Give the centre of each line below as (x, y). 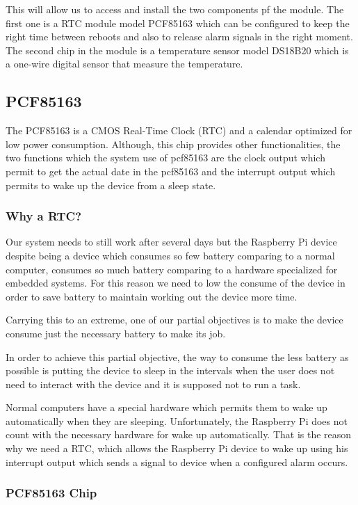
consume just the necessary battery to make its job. (116, 333)
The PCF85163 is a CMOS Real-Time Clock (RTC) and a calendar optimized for (179, 130)
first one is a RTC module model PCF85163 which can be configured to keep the (178, 23)
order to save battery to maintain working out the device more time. (152, 296)
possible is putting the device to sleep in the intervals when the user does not (170, 370)
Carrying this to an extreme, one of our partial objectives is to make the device (174, 320)
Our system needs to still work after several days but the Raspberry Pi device (171, 242)
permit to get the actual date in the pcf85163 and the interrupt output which (171, 171)
